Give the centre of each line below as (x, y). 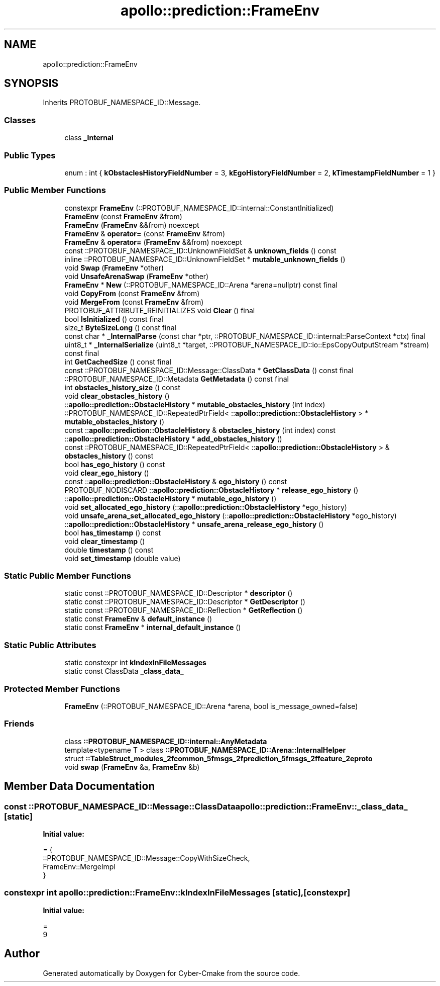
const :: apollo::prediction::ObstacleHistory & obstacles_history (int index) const (200, 430)
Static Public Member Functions (68, 576)
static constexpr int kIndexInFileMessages (135, 663)
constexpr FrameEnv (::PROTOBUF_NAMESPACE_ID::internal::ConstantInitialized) (199, 208)
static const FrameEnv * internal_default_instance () (153, 628)
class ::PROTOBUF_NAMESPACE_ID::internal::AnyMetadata (166, 741)
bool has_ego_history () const (115, 464)
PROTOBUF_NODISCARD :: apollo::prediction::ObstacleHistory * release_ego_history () (211, 490)
